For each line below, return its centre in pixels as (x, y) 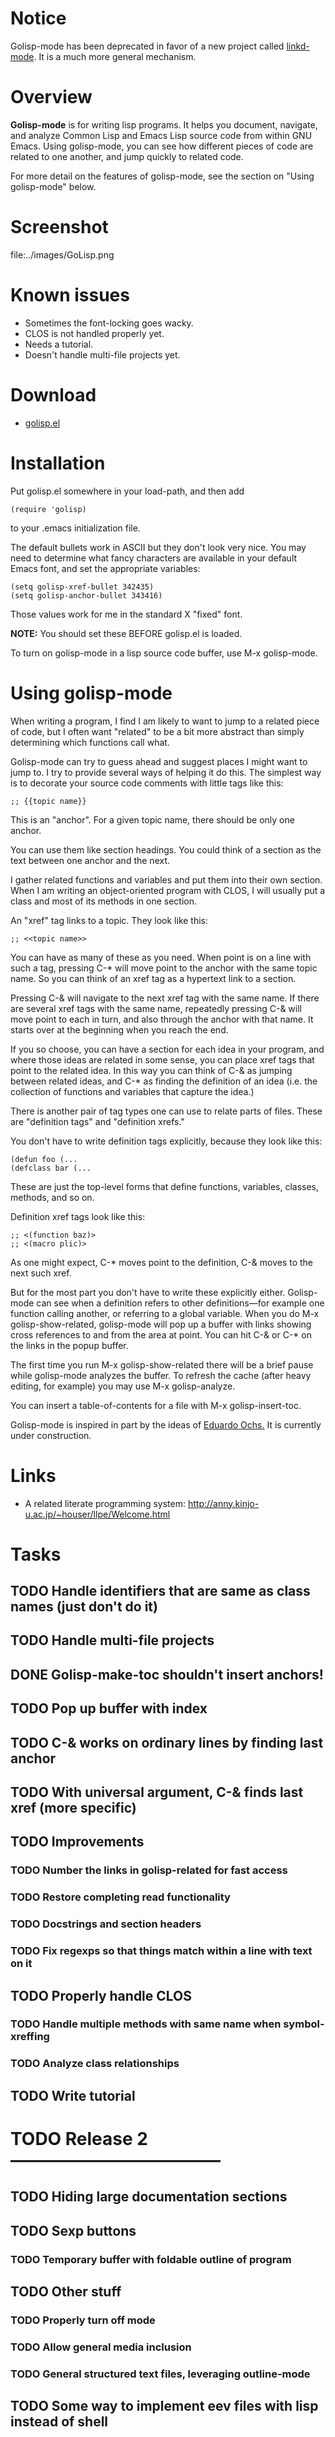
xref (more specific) (73, 1808)
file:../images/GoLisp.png (62, 254)
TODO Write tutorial (73, 2095)
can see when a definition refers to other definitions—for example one (180, 1303)
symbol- (304, 2024)
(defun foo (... (44, 1159)
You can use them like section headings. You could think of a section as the (166, 849)
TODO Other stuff (66, 2292)
